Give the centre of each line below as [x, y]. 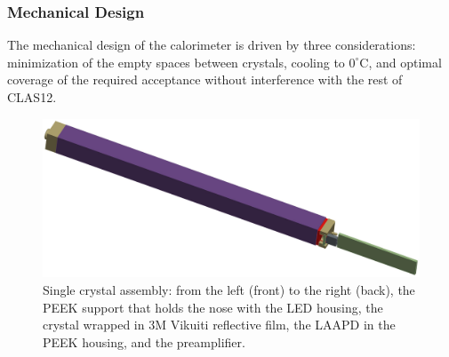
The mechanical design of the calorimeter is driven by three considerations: [212, 45]
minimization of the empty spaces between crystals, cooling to [176, 62]
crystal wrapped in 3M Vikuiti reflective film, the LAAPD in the [219, 325]
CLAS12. [32, 97]
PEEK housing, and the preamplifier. [144, 341]
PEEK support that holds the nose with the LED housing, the [213, 307]
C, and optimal [401, 62]
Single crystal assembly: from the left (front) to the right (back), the [229, 290]
